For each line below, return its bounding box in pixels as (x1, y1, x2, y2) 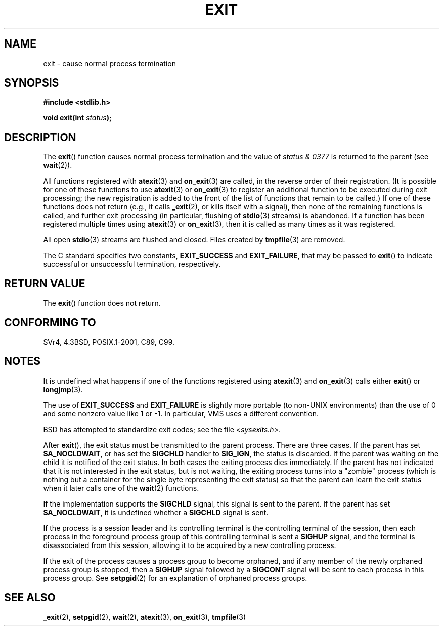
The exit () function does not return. (43, 299, 161, 308)
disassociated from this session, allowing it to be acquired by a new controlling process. (43, 540, 336, 550)
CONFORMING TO (4, 316, 96, 329)
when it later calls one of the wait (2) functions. (43, 483, 199, 492)
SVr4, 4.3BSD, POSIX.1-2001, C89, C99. (43, 337, 175, 346)
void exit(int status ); (43, 113, 112, 122)
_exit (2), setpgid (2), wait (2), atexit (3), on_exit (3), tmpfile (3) (43, 612, 246, 621)
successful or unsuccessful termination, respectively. (43, 260, 221, 269)
